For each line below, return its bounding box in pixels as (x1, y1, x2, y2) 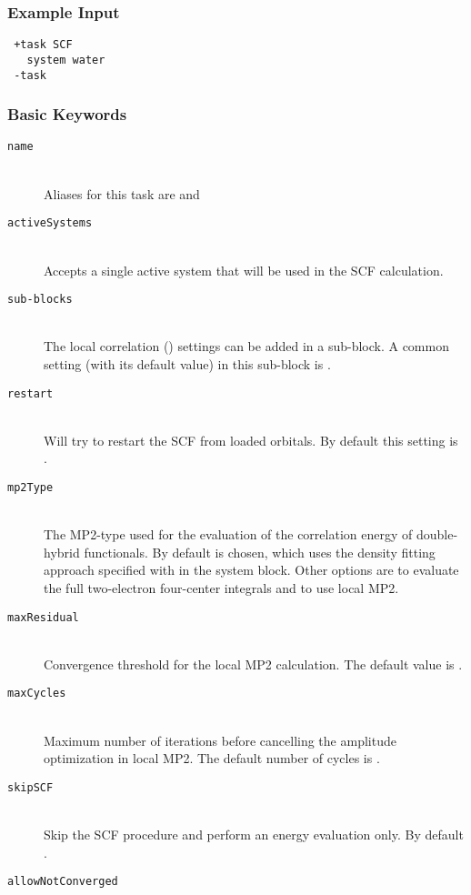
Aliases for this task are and (44, 184, 200, 203)
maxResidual (7, 610, 79, 624)
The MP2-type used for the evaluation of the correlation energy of (44, 525, 413, 544)
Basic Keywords (7, 103, 127, 126)
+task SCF (14, 38, 73, 52)
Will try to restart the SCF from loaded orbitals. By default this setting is (44, 430, 458, 449)
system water (26, 53, 105, 66)
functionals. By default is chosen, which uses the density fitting (84, 542, 436, 561)
